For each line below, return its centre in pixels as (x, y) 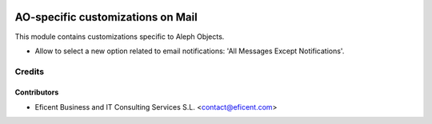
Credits (29, 72)
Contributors (37, 92)
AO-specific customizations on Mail (106, 17)
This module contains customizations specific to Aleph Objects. (120, 37)
